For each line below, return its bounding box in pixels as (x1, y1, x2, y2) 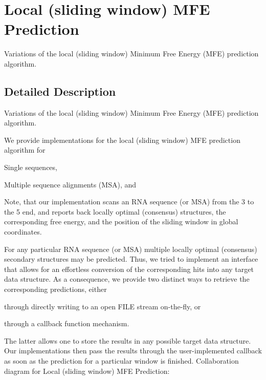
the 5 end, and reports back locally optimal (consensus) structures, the (4, 206, 226, 217)
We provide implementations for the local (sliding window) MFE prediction (4, 134, 240, 145)
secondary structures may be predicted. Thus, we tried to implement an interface (4, 254, 258, 264)
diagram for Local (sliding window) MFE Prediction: (4, 365, 170, 376)
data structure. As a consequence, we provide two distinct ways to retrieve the (4, 273, 250, 284)
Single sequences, (4, 162, 57, 173)
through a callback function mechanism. (4, 318, 129, 329)
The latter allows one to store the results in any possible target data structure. (4, 335, 251, 346)
